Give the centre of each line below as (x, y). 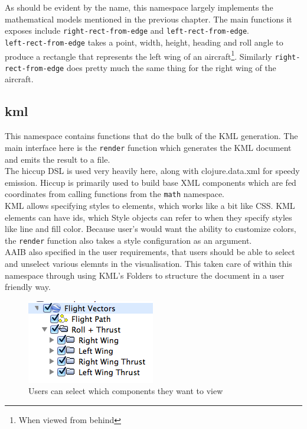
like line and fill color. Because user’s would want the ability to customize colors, (151, 229)
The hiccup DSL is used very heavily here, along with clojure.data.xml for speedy (152, 171)
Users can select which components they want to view (126, 391)
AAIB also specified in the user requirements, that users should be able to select (150, 252)
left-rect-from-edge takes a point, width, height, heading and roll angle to (144, 42)
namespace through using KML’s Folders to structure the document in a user (145, 275)
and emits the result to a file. (58, 159)
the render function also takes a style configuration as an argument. (128, 240)
